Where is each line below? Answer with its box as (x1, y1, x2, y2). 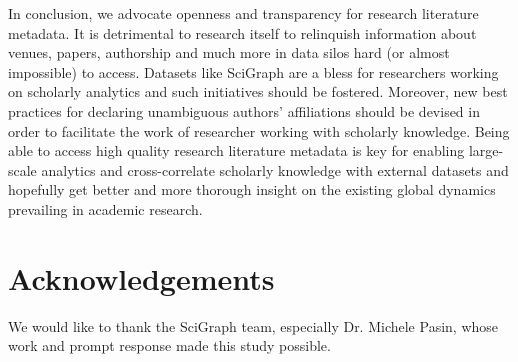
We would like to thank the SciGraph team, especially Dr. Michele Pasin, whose (8, 315, 499, 336)
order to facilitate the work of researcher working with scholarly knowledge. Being (8, 120, 510, 141)
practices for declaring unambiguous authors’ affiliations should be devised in (8, 100, 480, 121)
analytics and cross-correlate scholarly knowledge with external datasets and (41, 159, 509, 180)
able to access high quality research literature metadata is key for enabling (8, 140, 465, 161)
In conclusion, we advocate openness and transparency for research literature (8, 3, 479, 23)
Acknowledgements (8, 257, 275, 298)
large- (468, 140, 504, 161)
